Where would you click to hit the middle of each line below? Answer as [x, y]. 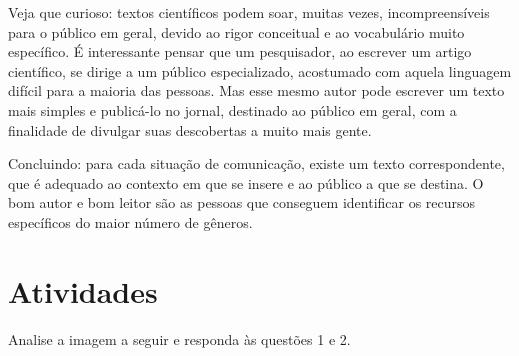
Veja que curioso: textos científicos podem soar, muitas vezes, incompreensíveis [249, 12]
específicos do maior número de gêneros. [130, 221]
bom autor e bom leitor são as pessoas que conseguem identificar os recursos [242, 202]
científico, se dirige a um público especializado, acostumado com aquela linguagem [260, 70]
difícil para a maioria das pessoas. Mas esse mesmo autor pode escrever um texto [256, 90]
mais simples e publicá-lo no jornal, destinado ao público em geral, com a [232, 109]
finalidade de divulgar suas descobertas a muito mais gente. [190, 129]
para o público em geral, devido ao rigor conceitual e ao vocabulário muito [236, 31]
